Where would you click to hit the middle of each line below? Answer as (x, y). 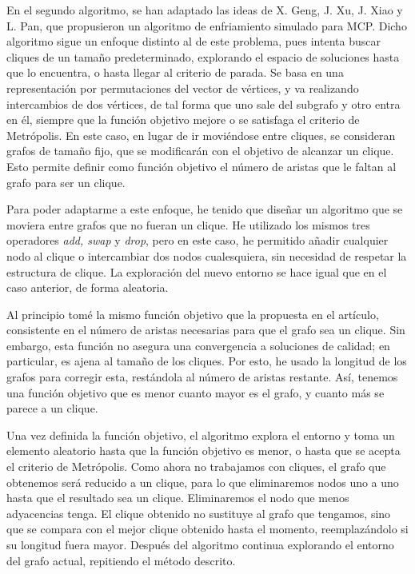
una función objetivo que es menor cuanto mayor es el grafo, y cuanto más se (196, 392)
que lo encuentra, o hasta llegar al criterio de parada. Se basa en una (175, 72)
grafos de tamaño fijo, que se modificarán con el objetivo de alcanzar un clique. (200, 151)
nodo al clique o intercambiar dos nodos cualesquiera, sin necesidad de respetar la (207, 255)
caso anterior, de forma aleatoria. (88, 287)
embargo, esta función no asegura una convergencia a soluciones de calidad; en (198, 345)
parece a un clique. (52, 408)
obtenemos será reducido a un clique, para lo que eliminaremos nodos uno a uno (203, 482)
